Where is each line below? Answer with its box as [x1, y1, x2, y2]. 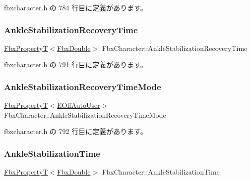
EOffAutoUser [57, 100, 100, 110]
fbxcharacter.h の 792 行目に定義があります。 [4, 126, 147, 136]
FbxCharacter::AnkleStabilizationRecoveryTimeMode [4, 109, 166, 120]
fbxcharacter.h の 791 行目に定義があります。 [4, 59, 147, 70]
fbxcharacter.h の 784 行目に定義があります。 [4, 2, 147, 12]
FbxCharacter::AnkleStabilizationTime [102, 167, 220, 177]
